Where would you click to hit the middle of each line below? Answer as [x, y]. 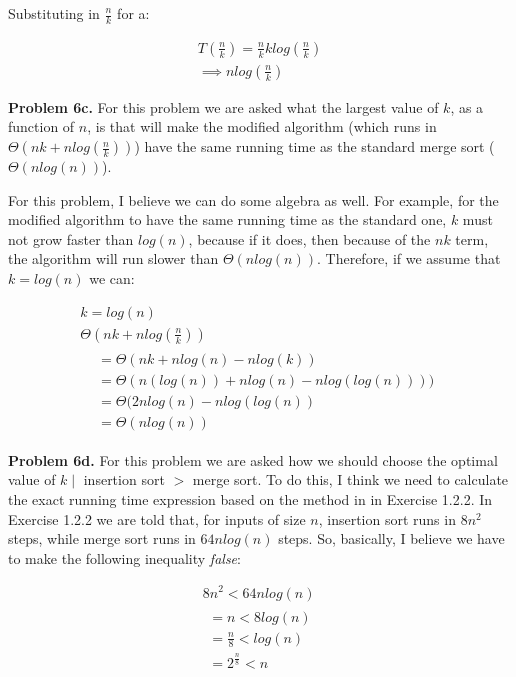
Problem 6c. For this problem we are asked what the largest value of [223, 106]
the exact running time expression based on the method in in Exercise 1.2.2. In [250, 499]
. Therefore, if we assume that [408, 258]
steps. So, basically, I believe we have [391, 538]
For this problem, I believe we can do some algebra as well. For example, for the [253, 199]
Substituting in [54, 13]
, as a [467, 106]
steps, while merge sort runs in [102, 538]
